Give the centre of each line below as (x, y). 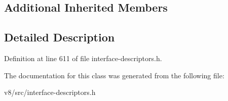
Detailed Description (60, 37)
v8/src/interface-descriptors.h (50, 92)
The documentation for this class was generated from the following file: (114, 75)
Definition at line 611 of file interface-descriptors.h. (83, 58)
